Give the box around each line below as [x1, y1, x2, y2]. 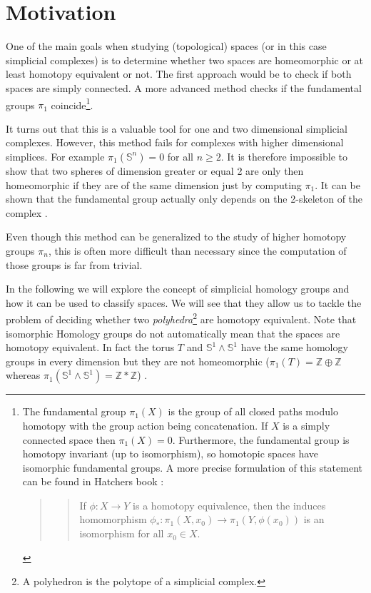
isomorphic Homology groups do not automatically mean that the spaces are [6, 325, 340, 340]
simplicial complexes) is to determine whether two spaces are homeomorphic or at [6, 52, 364, 67]
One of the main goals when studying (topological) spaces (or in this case [6, 39, 327, 54]
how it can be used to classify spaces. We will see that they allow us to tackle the [6, 295, 362, 310]
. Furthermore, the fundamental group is [172, 432, 350, 447]
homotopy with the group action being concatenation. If [22, 417, 268, 432]
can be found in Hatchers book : [22, 474, 164, 489]
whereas [6, 368, 41, 382]
